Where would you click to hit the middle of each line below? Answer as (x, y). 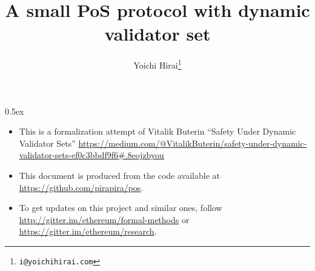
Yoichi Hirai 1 (157, 64)
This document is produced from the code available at (119, 175)
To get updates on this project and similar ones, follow (121, 208)
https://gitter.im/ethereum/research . (88, 231)
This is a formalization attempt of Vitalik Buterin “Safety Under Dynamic (157, 131)
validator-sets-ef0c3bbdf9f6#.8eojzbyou (91, 155)
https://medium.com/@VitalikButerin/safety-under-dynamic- (193, 143)
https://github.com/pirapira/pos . (81, 187)
